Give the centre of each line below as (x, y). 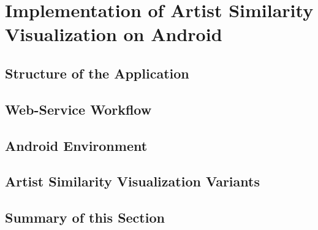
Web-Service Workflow (78, 109)
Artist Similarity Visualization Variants (132, 181)
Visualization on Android (114, 34)
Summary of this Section (85, 217)
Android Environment (76, 145)
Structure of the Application (97, 73)
